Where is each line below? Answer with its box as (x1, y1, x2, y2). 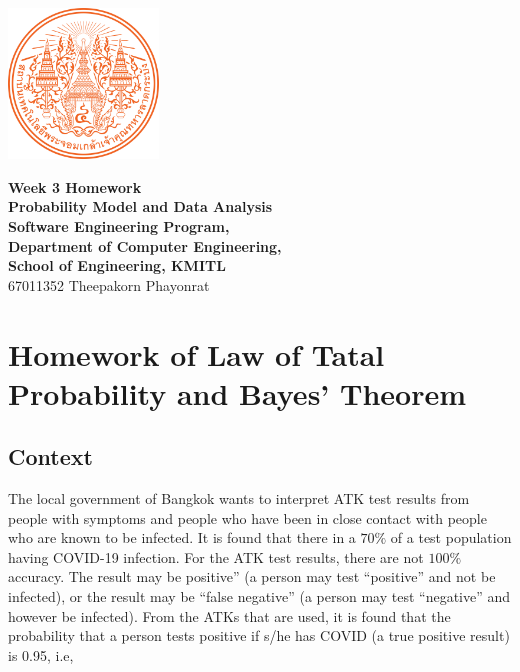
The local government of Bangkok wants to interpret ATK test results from (8, 488, 470, 509)
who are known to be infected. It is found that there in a (8, 527, 356, 548)
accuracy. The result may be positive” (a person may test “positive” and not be (8, 566, 496, 587)
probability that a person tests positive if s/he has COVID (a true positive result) (8, 625, 510, 646)
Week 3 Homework (8, 176, 142, 197)
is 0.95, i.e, (8, 644, 74, 665)
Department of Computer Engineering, (8, 235, 282, 256)
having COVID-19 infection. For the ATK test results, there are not (8, 546, 424, 567)
